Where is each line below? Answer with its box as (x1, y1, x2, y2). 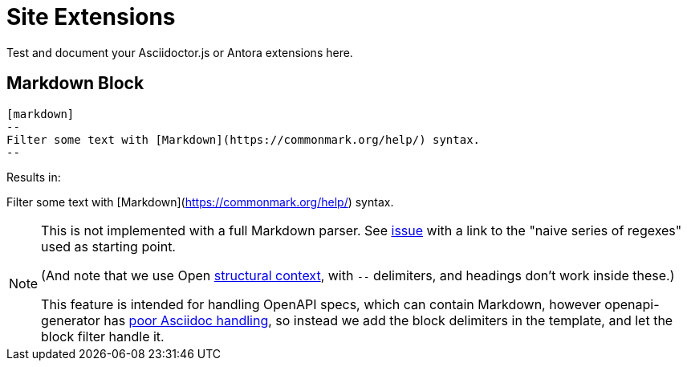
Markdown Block (6, 73, 144, 94)
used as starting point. (41, 238, 176, 255)
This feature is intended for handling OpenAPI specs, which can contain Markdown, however (41, 296, 601, 312)
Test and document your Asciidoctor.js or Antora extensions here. (6, 45, 353, 59)
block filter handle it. (41, 328, 165, 345)
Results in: (6, 169, 61, 184)
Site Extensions (6, 3, 176, 31)
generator (41, 312, 100, 328)
